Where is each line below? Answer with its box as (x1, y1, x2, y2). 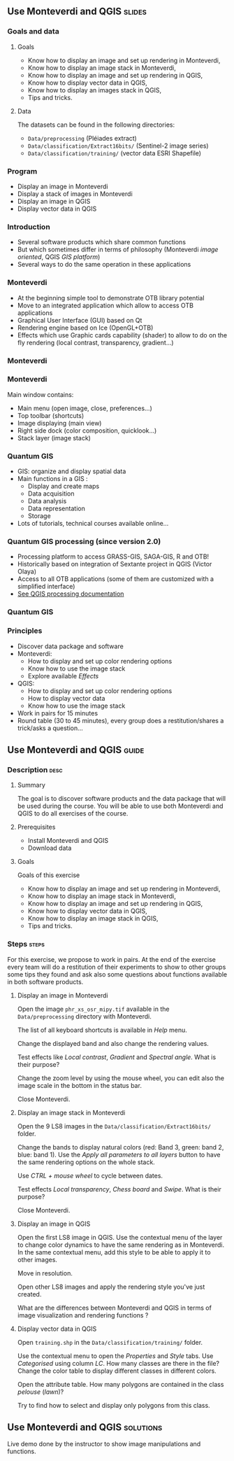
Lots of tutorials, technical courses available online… (17, 519, 169, 528)
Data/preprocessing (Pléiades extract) (27, 134, 138, 142)
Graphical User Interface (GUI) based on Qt (17, 316, 142, 324)
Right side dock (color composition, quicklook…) (17, 426, 157, 435)
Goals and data (7, 27, 59, 36)
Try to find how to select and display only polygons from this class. (17, 1401, 211, 1409)
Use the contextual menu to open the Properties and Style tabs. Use (17, 1351, 214, 1360)
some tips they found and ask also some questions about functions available (7, 970, 228, 979)
